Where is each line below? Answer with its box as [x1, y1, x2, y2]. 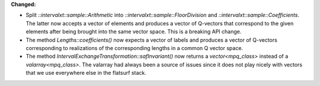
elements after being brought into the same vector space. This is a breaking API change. [25, 28, 242, 35]
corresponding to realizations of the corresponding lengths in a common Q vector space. [25, 44, 243, 51]
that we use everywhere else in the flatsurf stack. [25, 70, 146, 77]
